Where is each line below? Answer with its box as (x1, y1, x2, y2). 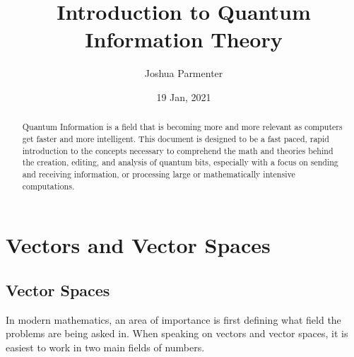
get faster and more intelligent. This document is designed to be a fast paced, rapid (22, 132, 329, 144)
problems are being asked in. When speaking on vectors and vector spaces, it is (6, 326, 348, 341)
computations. (22, 180, 75, 192)
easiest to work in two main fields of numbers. (6, 339, 205, 354)
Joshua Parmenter (144, 66, 223, 81)
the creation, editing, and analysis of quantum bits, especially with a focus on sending (22, 156, 338, 168)
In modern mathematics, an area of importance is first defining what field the (6, 312, 341, 327)
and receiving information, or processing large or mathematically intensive (22, 168, 295, 180)
